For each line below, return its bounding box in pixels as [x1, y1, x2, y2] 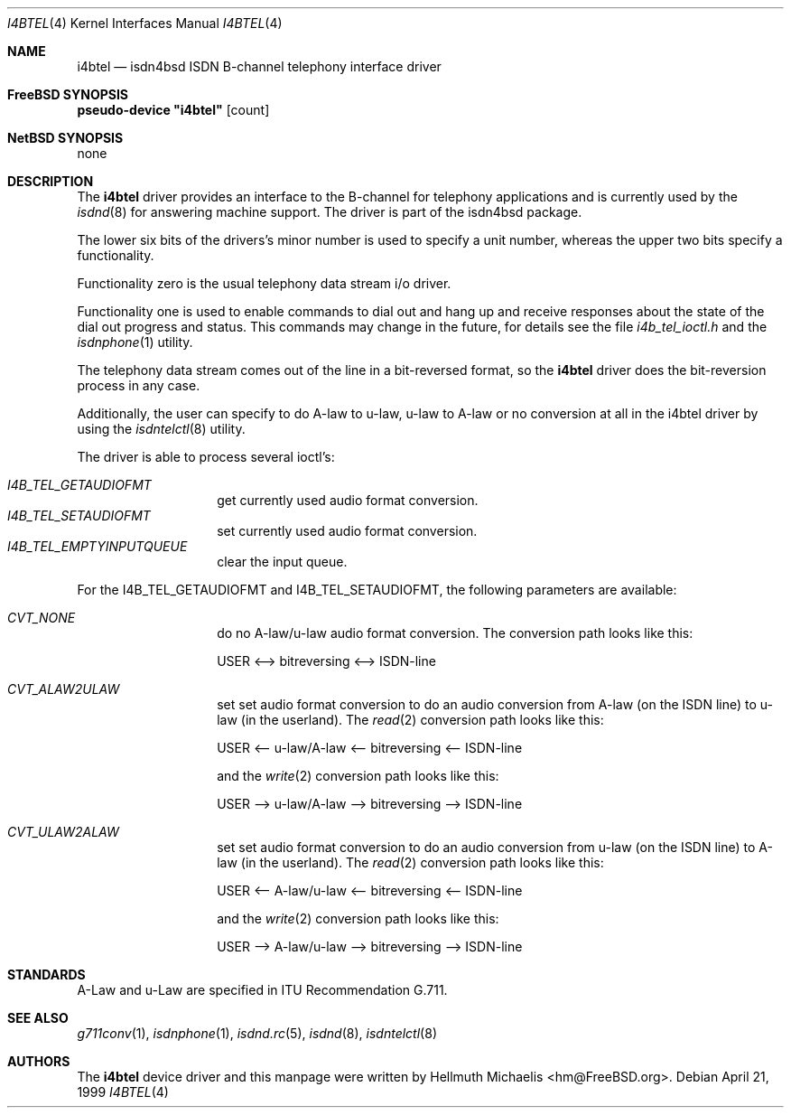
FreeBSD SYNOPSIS [7, 87, 129, 102]
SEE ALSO [7, 1010, 69, 1026]
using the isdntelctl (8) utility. [77, 421, 246, 436]
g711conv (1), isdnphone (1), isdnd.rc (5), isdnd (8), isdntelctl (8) [77, 1026, 437, 1041]
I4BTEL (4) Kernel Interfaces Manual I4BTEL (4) [7, 15, 283, 31]
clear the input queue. [217, 554, 348, 569]
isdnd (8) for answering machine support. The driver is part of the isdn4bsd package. [77, 204, 582, 220]
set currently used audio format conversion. [217, 523, 478, 539]
